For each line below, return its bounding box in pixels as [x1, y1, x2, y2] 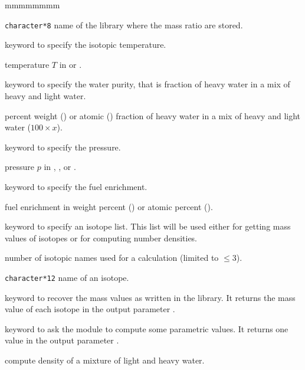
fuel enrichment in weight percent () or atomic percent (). [5, 200, 213, 212]
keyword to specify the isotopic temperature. [5, 38, 166, 51]
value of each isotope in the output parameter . [5, 303, 175, 315]
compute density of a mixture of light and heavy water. [5, 354, 205, 366]
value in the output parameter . [5, 334, 119, 346]
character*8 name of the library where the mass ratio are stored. [5, 18, 243, 31]
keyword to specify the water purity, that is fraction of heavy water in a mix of [5, 78, 290, 90]
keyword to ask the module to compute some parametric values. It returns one [5, 322, 288, 335]
